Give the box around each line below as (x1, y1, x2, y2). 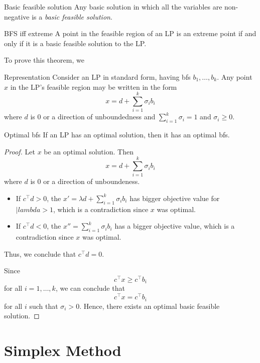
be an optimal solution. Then (44, 146, 134, 156)
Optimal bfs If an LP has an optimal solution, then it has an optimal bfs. (4, 129, 230, 140)
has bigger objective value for (129, 193, 220, 203)
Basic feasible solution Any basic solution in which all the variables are (4, 2, 222, 12)
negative (4, 11, 30, 22)
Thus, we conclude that (4, 248, 76, 259)
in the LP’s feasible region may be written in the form (10, 81, 177, 92)
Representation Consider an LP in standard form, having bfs (4, 71, 191, 82)
